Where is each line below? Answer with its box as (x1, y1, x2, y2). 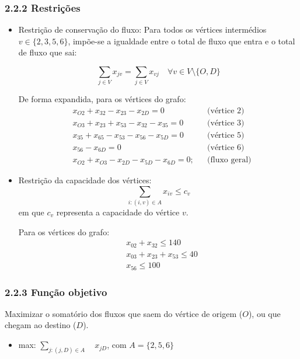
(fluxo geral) (207, 156, 252, 165)
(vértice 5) (207, 131, 245, 140)
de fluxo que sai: (18, 46, 77, 58)
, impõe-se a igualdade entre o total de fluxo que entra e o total (68, 34, 295, 47)
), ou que (248, 307, 281, 319)
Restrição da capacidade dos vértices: (18, 174, 152, 186)
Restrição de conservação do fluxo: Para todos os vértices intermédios (18, 23, 267, 36)
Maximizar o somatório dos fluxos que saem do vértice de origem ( (5, 307, 243, 319)
